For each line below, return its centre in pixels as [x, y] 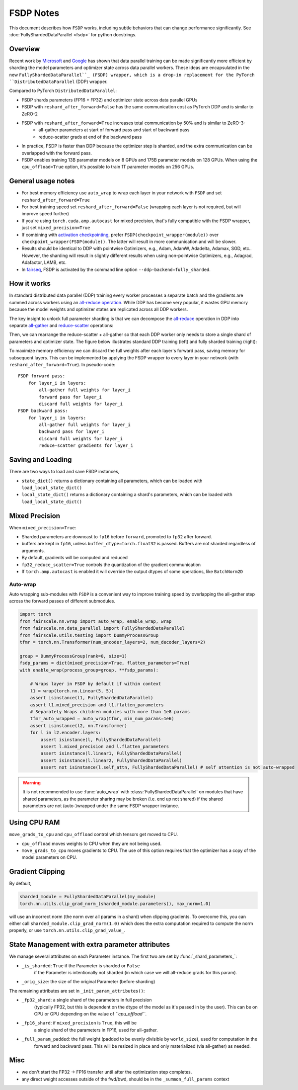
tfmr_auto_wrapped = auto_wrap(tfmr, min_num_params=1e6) [102, 719]
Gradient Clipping [37, 872]
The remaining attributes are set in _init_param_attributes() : [77, 991]
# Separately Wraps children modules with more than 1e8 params [110, 712]
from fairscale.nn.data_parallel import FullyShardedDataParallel [102, 628]
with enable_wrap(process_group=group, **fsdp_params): [89, 670]
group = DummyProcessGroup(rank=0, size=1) [74, 656]
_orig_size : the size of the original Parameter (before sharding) [88, 982]
